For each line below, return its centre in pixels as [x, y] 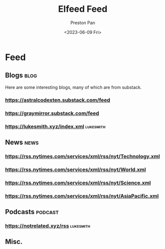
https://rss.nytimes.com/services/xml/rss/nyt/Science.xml [78, 183]
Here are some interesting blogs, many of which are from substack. [73, 87]
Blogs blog [21, 76]
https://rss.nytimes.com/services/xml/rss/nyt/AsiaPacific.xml [82, 196]
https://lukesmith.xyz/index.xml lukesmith [55, 126]
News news [22, 142]
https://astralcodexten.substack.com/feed [58, 100]
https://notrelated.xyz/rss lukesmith [48, 226]
